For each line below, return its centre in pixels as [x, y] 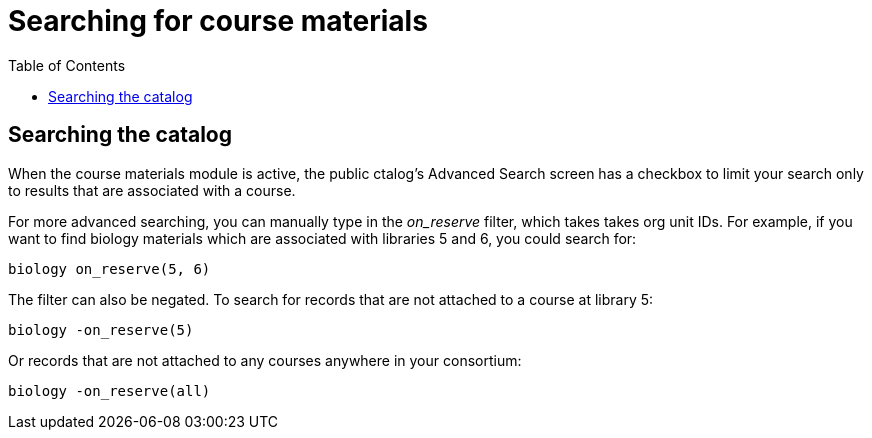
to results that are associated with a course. [152, 190]
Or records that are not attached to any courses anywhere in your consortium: [265, 360]
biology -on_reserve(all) [109, 390]
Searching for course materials [218, 21]
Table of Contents [67, 65]
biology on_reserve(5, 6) [109, 268]
